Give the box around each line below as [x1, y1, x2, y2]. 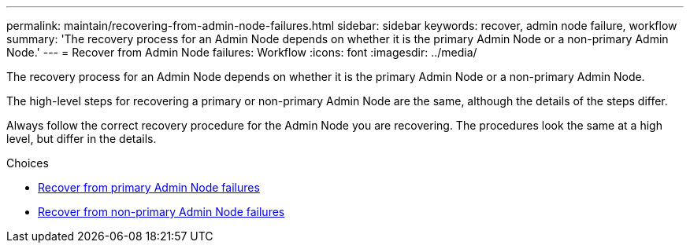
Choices [6, 156, 49, 170]
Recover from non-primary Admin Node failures [38, 205, 285, 218]
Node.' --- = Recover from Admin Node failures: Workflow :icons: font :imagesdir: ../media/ [6, 46, 477, 59]
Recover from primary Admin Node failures [38, 181, 260, 194]
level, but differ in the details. [6, 132, 157, 145]
